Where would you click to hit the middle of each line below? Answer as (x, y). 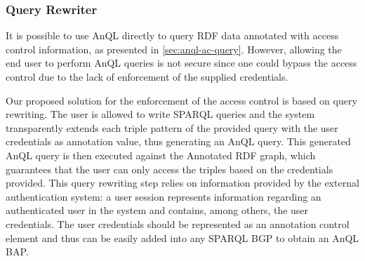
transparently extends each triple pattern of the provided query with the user (172, 127)
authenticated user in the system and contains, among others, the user (157, 210)
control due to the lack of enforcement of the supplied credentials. (147, 76)
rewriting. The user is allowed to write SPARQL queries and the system (160, 114)
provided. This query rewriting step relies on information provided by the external (182, 183)
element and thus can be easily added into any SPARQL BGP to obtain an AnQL (182, 237)
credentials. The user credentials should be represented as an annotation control (178, 223)
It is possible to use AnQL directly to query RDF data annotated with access (172, 35)
